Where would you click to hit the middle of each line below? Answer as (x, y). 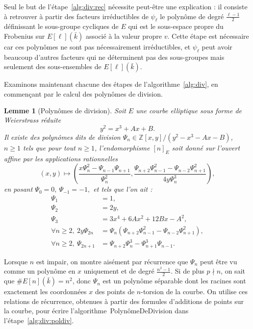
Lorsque (16, 261)
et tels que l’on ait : (123, 189)
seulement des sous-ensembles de (53, 66)
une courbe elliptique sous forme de (189, 110)
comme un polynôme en (40, 271)
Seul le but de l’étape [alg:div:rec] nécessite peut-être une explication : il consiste (126, 6)
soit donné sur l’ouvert (206, 147)
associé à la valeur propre (124, 36)
